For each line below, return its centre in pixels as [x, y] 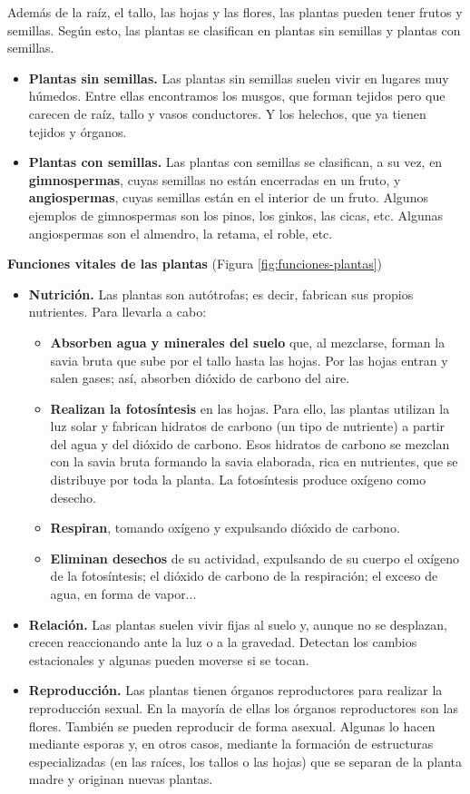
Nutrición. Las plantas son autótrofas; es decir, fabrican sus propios [221, 294]
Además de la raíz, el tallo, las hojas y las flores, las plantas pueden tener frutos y [235, 12]
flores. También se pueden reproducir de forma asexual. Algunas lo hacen [232, 725]
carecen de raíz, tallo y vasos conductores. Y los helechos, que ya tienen [227, 113]
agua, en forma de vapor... [123, 594]
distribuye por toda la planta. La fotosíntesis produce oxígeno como [238, 480]
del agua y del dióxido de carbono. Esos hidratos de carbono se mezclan [250, 443]
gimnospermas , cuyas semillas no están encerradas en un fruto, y [215, 179]
